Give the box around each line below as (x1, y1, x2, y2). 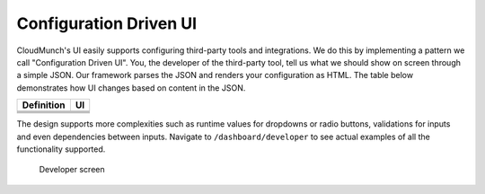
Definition (22, 99, 66, 111)
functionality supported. (16, 144, 106, 154)
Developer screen (39, 164, 105, 175)
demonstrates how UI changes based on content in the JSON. (16, 82, 246, 93)
